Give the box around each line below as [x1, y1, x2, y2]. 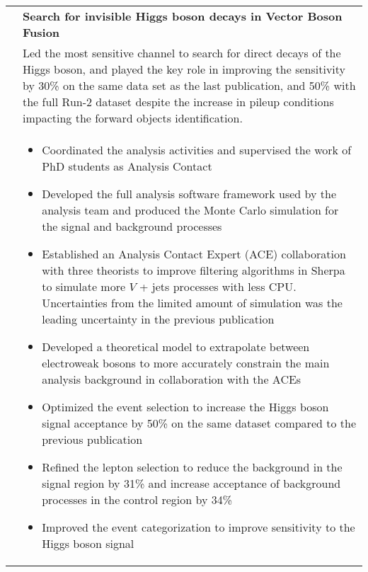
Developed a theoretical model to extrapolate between [42, 338, 310, 355]
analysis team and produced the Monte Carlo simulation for [42, 202, 339, 218]
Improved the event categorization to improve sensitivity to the [42, 519, 355, 535]
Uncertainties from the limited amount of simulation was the [42, 294, 343, 311]
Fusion [23, 24, 60, 40]
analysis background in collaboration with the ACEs [42, 371, 301, 387]
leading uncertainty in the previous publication [42, 311, 275, 327]
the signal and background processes [42, 218, 222, 234]
